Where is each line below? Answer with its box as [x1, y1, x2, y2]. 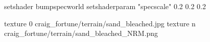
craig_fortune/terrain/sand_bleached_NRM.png [4, 28, 158, 38]
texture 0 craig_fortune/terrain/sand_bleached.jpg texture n [4, 18, 196, 28]
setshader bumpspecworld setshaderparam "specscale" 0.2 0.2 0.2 [4, 1, 206, 11]
